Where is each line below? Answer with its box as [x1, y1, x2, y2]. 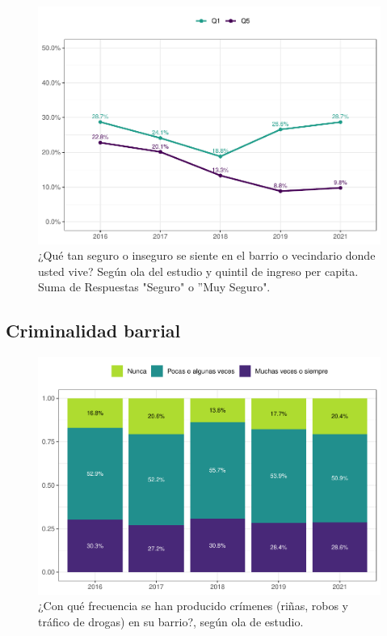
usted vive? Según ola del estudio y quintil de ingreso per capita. [38, 262, 359, 279]
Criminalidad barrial [6, 318, 181, 343]
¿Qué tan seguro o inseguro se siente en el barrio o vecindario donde [38, 247, 376, 264]
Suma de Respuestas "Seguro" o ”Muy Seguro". [38, 278, 271, 295]
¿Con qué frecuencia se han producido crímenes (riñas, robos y [38, 597, 348, 614]
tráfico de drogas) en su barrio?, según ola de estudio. [38, 613, 304, 630]
